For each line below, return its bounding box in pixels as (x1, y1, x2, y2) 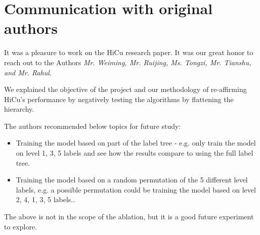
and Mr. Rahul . (4, 67, 52, 77)
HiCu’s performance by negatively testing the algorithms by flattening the (4, 93, 234, 104)
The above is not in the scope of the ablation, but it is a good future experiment (4, 211, 254, 222)
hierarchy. (4, 104, 34, 114)
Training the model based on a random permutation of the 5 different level (16, 174, 248, 185)
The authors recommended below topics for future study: (4, 120, 181, 131)
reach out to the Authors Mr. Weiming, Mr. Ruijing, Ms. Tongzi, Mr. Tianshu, (4, 57, 251, 67)
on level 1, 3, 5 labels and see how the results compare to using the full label (16, 148, 253, 158)
